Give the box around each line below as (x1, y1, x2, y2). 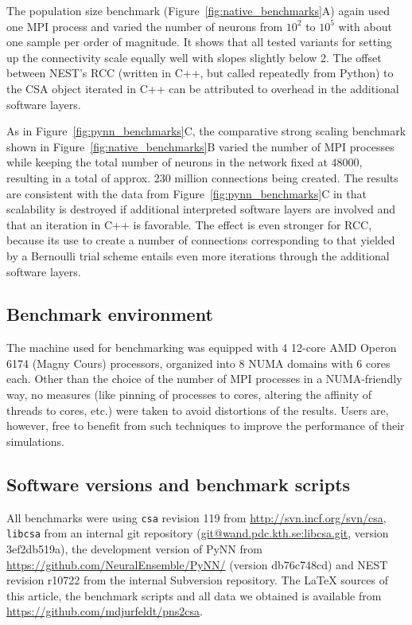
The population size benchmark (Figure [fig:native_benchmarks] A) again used (6, 2, 391, 18)
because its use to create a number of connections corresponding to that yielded (6, 232, 395, 248)
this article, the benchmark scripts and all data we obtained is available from (6, 587, 382, 604)
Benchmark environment (6, 302, 213, 326)
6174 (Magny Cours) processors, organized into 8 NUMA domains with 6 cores (6, 354, 391, 371)
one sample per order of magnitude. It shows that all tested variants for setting (6, 33, 392, 50)
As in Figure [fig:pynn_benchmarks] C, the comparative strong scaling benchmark (6, 123, 406, 139)
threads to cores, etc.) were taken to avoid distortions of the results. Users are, (6, 401, 389, 418)
